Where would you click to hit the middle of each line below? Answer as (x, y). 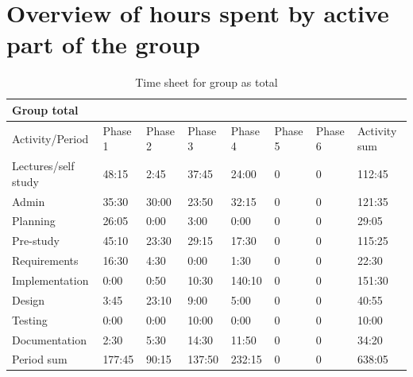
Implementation (50, 280)
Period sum (40, 359)
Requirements (45, 260)
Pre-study (36, 241)
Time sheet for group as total (206, 82)
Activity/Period (50, 138)
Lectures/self (43, 166)
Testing (30, 319)
